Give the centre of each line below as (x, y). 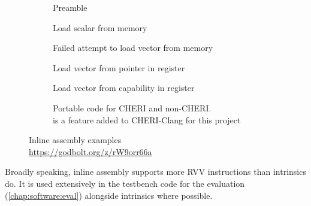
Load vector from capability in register (124, 88)
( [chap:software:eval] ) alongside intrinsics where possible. (109, 195)
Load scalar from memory (100, 27)
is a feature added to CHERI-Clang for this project (147, 119)
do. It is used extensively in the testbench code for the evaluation (125, 183)
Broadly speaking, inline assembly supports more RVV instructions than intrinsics (155, 172)
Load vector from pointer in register (119, 67)
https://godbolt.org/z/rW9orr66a (90, 151)
